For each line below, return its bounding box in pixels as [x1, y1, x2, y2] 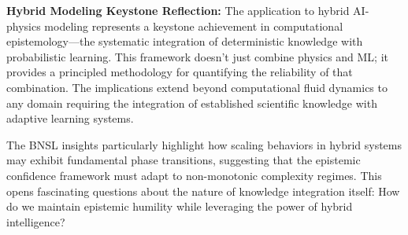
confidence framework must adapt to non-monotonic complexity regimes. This [6, 167, 382, 183]
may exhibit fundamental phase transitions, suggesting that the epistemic [6, 152, 361, 168]
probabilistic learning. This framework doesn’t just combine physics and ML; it [6, 48, 389, 64]
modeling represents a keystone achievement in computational [44, 17, 343, 34]
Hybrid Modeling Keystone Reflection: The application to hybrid [6, 2, 350, 18]
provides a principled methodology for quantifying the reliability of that [6, 64, 353, 80]
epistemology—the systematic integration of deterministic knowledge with [6, 33, 363, 50]
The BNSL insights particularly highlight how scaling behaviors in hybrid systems [6, 136, 402, 152]
